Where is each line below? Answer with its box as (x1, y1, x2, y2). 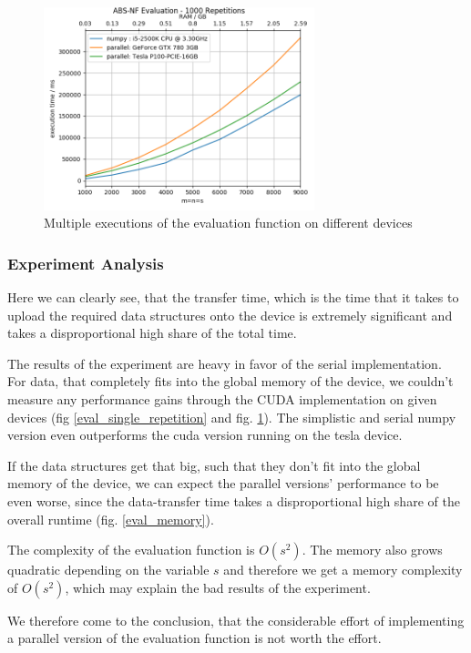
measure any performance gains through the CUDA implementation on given (7, 389, 437, 408)
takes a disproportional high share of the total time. (7, 323, 297, 342)
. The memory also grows (302, 540, 443, 559)
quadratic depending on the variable (7, 560, 210, 579)
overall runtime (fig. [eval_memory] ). (7, 509, 214, 528)
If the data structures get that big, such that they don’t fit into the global (7, 455, 421, 474)
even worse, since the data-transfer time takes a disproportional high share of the (7, 491, 460, 510)
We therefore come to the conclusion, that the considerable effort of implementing (7, 610, 465, 629)
